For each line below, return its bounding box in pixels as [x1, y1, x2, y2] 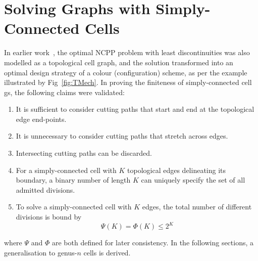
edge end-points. [16, 113, 67, 124]
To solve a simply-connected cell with [16, 201, 132, 212]
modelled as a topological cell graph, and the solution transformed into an [4, 57, 233, 67]
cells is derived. [83, 247, 131, 257]
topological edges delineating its [127, 164, 226, 175]
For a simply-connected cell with [16, 164, 117, 175]
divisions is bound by [16, 211, 82, 222]
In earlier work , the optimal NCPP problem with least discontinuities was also [4, 47, 250, 58]
